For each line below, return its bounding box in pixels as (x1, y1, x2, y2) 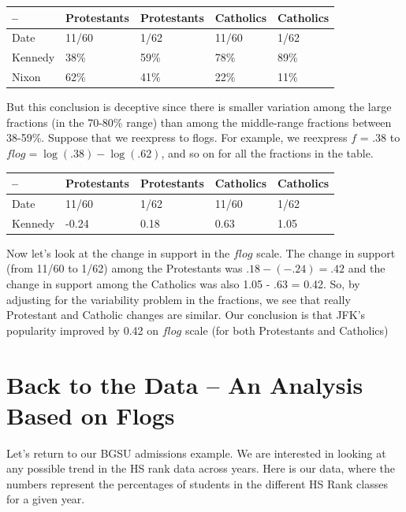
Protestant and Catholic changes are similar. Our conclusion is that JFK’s (6, 306, 366, 323)
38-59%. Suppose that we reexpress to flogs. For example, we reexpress (6, 129, 348, 146)
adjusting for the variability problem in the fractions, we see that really (6, 291, 351, 307)
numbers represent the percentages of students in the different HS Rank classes (6, 475, 388, 492)
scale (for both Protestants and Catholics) (184, 321, 389, 338)
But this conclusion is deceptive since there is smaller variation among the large (6, 98, 392, 115)
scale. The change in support (256, 244, 396, 261)
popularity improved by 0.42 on (6, 321, 159, 338)
